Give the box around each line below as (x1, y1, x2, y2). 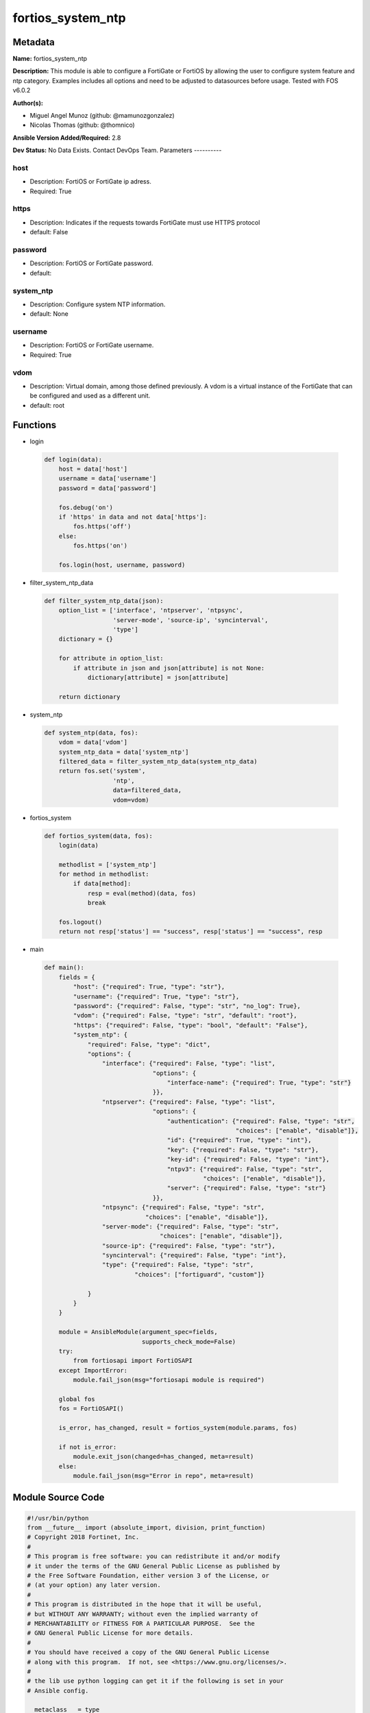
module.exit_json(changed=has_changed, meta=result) (73, 1453, 254, 1461)
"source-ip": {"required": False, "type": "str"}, (101, 1242, 276, 1250)
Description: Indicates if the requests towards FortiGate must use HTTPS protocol (29, 218, 260, 226)
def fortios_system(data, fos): (44, 832, 153, 839)
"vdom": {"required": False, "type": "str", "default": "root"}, (73, 1011, 297, 1020)
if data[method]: (73, 880, 132, 887)
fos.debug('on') (58, 504, 113, 511)
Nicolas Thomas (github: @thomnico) (29, 121, 135, 130)
